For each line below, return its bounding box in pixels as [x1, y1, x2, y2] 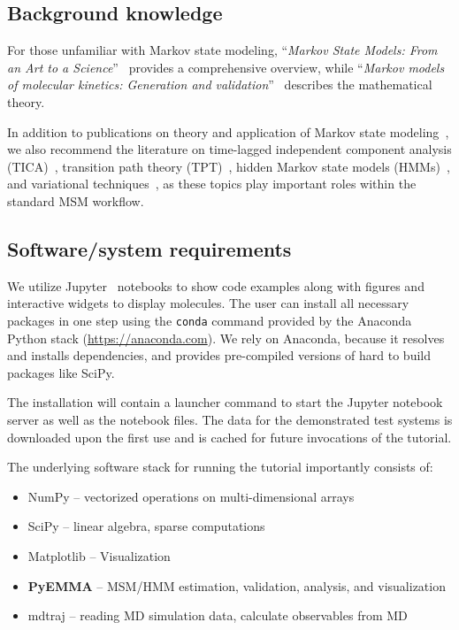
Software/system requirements [7, 234, 292, 262]
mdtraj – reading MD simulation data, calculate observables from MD [27, 606, 408, 625]
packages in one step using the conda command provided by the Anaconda [7, 311, 412, 329]
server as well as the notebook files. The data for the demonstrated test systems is [7, 410, 453, 428]
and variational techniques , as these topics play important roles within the [7, 174, 417, 193]
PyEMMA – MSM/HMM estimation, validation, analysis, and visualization [27, 576, 446, 595]
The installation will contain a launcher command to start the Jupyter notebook [7, 393, 443, 411]
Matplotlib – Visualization [27, 546, 171, 565]
